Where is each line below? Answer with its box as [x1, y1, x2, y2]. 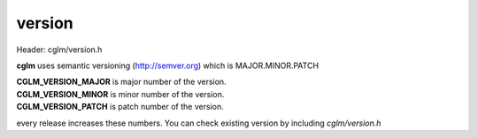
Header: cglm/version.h [16, 44, 103, 55]
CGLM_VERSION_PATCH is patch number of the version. [16, 102, 225, 112]
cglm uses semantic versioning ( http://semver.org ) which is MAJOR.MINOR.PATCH [16, 60, 319, 71]
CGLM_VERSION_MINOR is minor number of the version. [16, 88, 225, 99]
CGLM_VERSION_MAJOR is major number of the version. [16, 76, 227, 88]
